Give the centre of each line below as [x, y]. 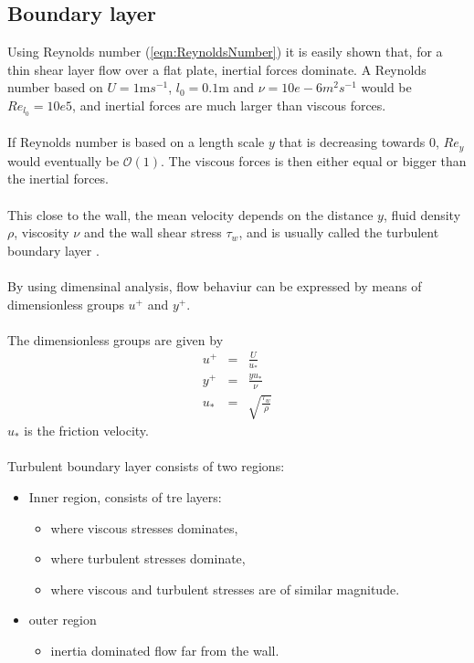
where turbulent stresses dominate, [148, 558]
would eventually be [63, 160]
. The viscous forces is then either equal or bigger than [314, 160]
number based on [55, 87]
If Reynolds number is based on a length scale [136, 142]
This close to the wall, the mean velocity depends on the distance [190, 214]
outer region [63, 620]
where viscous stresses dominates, [144, 527]
